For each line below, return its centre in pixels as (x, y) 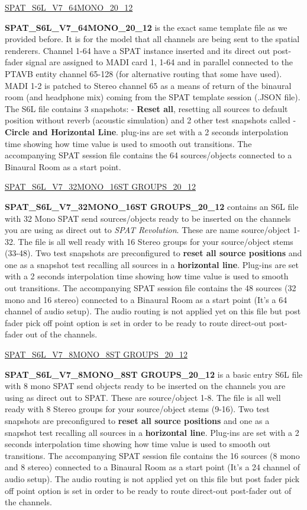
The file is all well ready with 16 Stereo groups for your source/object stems (156, 241)
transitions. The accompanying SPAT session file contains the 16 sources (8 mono (152, 455)
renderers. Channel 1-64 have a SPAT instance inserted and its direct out (138, 50)
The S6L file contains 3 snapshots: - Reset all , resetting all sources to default (146, 108)
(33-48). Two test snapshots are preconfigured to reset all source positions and (153, 253)
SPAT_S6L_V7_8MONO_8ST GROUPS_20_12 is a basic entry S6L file (154, 374)
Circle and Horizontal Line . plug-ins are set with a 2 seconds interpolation (147, 131)
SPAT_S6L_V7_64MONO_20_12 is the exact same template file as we (146, 27)
